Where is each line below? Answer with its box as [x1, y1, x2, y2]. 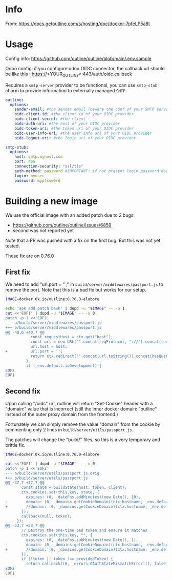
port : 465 [14, 159, 36, 164]
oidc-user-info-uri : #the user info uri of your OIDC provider [14, 131, 153, 136]
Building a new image [5, 195, 98, 207]
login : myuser [14, 173, 45, 178]
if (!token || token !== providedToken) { [21, 556, 114, 562]
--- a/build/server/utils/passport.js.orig [5, 470, 100, 476]
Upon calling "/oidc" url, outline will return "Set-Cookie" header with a [5, 401, 153, 407]
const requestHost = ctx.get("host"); [30, 335, 114, 340]
